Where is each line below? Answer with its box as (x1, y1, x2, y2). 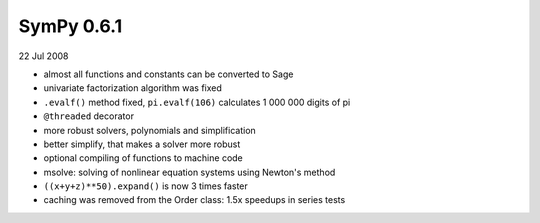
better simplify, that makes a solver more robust (43, 138, 241, 150)
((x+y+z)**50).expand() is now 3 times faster (43, 180, 249, 192)
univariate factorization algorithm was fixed (43, 82, 222, 94)
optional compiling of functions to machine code (43, 152, 244, 164)
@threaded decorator (43, 110, 135, 122)
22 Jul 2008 (18, 50, 69, 62)
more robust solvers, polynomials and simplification (43, 124, 257, 136)
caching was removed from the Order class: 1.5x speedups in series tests (43, 194, 346, 206)
